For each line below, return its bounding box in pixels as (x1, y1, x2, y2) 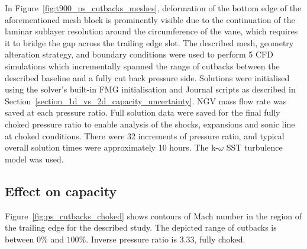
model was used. (5, 152, 64, 165)
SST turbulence (226, 141, 283, 154)
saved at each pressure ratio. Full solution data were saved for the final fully (5, 106, 280, 119)
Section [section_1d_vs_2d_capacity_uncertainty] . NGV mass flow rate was (5, 94, 287, 107)
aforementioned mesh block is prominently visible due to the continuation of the (5, 13, 295, 25)
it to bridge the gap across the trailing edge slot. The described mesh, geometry (5, 36, 294, 49)
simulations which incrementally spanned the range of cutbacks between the (5, 59, 280, 72)
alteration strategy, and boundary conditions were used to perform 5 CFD (5, 48, 273, 60)
